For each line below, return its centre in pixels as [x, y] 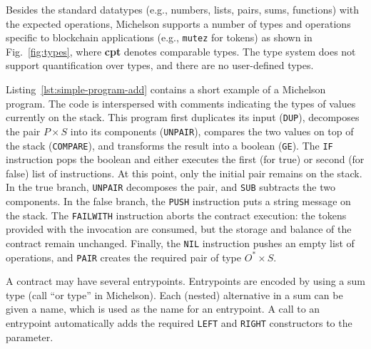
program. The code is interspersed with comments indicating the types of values [181, 103]
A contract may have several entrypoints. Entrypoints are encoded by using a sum [185, 281]
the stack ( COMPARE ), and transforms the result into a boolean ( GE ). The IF [169, 145]
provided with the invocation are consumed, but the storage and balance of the [179, 229]
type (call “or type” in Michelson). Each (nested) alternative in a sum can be [174, 295]
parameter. [30, 337]
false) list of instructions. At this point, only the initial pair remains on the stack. [184, 173]
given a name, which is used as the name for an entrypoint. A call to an [163, 309]
